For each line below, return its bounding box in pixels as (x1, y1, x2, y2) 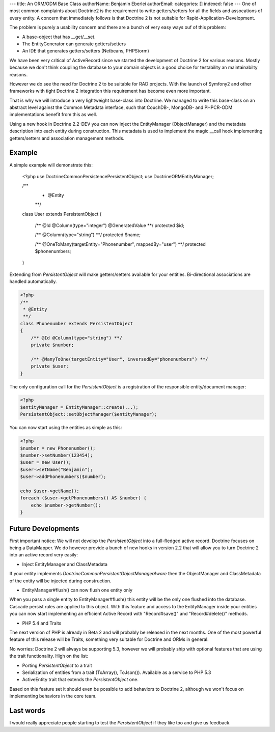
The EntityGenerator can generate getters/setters (22, 41, 126, 47)
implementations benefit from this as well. (9, 111, 97, 118)
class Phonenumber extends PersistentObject (20, 321, 133, 326)
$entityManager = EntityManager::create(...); (20, 404, 139, 410)
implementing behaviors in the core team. (9, 693, 97, 699)
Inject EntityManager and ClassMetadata (22, 561, 108, 567)
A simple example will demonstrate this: (9, 162, 93, 168)
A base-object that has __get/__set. (22, 34, 96, 40)
